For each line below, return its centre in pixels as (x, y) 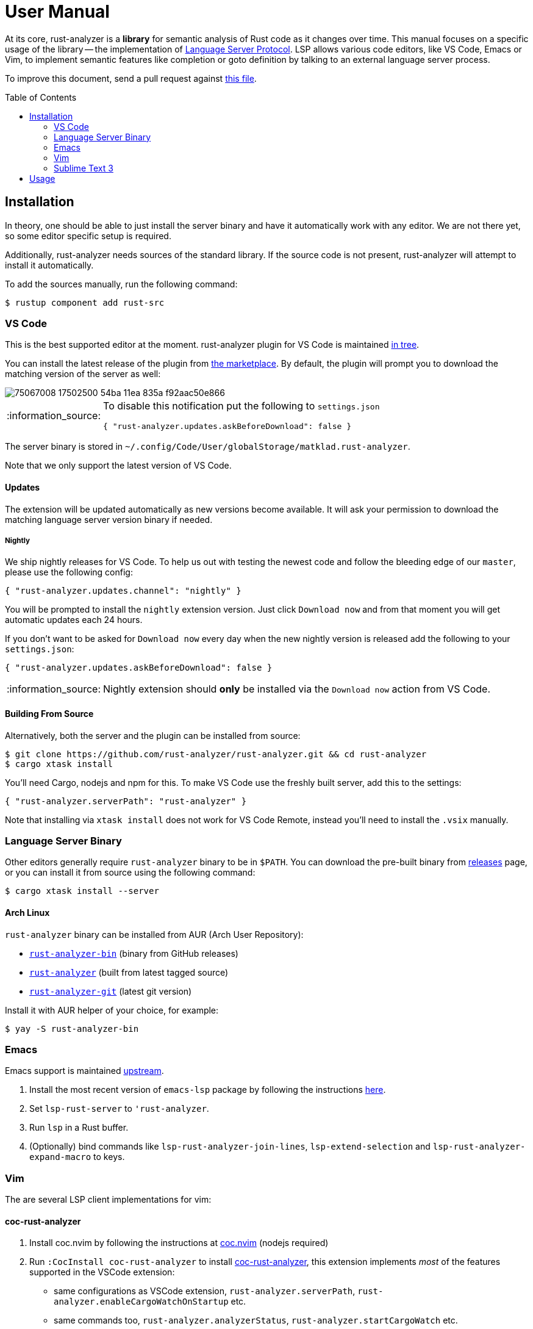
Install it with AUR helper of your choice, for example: (112, 1010)
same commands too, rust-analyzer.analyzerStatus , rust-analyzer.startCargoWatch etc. (256, 1320)
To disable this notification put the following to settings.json (241, 406)
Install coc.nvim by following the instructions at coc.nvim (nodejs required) (179, 1243)
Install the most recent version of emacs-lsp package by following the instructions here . (208, 1090)
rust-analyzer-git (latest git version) (111, 991)
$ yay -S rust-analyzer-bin (72, 1028)
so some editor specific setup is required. (88, 236)
